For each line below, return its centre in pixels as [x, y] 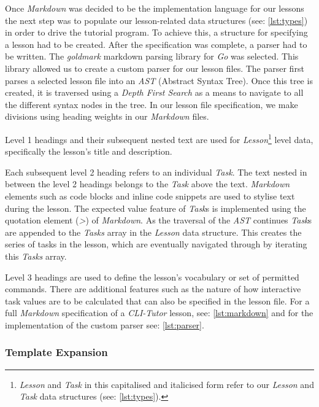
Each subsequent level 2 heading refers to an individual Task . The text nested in [156, 172]
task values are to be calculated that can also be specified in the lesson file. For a [157, 300]
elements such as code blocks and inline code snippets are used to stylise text [150, 196]
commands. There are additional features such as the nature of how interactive [153, 289]
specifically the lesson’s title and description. [89, 151]
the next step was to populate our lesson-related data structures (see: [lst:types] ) [156, 20]
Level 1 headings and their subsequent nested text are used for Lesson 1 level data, [159, 138]
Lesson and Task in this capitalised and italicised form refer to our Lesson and [167, 384]
